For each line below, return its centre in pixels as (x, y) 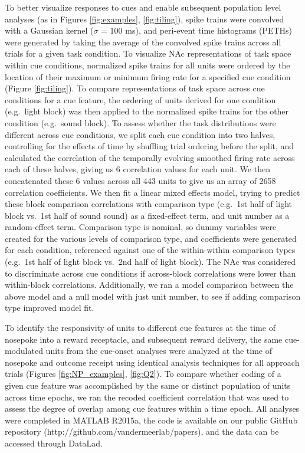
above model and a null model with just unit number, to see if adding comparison (153, 296)
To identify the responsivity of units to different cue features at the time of (140, 328)
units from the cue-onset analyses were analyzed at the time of (159, 351)
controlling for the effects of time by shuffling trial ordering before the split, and (150, 146)
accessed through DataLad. (54, 443)
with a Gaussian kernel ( (49, 30)
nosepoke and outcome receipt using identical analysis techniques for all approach (152, 362)
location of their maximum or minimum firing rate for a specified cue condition (148, 76)
